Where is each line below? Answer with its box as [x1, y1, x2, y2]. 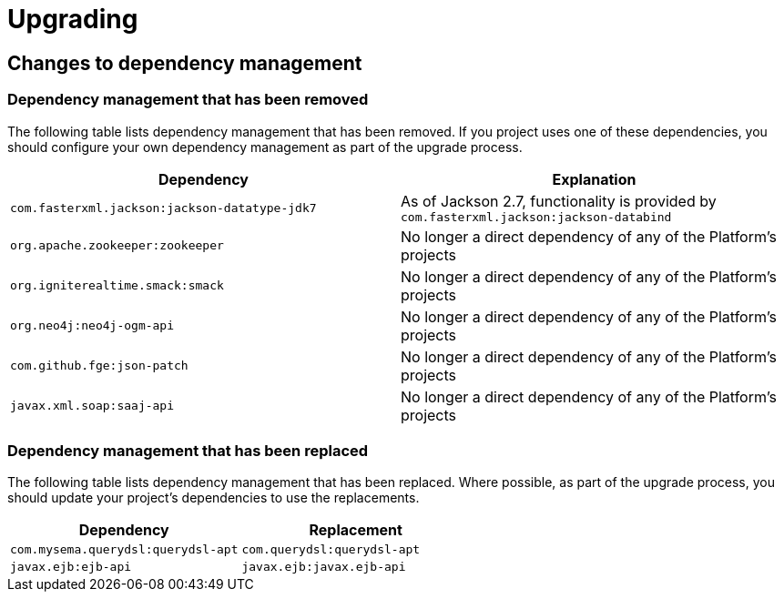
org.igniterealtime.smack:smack [10, 279, 224, 293]
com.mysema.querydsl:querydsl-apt [10, 543, 239, 557]
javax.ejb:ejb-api [10, 560, 132, 574]
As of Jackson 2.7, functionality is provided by [401, 191, 717, 210]
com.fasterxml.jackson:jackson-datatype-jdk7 [10, 200, 317, 215]
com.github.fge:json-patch [10, 359, 188, 373]
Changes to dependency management [7, 51, 362, 75]
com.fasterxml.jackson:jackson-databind [401, 209, 672, 224]
